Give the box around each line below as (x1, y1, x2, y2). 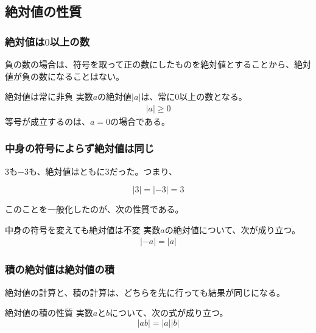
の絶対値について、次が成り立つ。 (164, 223, 301, 236)
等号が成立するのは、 (5, 114, 90, 127)
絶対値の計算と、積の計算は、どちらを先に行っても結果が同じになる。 (5, 286, 286, 298)
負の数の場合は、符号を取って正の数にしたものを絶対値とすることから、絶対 (5, 58, 311, 70)
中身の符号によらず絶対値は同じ (5, 141, 155, 156)
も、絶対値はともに (28, 164, 105, 177)
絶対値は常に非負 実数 (5, 90, 93, 103)
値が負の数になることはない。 (5, 69, 124, 82)
